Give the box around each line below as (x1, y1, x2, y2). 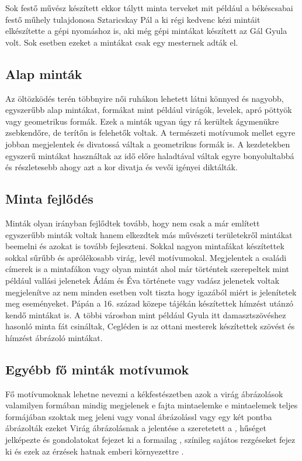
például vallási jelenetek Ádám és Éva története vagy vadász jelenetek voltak (5, 274, 280, 286)
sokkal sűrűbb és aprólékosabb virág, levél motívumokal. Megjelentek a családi (5, 251, 287, 263)
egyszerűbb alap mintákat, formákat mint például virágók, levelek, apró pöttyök (5, 104, 292, 116)
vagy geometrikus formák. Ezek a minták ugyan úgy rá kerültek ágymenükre (5, 115, 279, 127)
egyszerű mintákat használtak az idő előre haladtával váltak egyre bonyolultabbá (5, 149, 294, 161)
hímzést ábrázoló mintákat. (5, 331, 103, 343)
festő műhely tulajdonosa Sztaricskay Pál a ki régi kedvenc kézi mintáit (5, 13, 261, 25)
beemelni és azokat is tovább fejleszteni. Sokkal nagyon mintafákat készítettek (5, 240, 284, 252)
